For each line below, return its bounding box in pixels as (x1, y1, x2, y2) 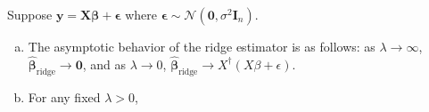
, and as (82, 54, 127, 73)
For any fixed (28, 87, 101, 106)
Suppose (7, 5, 53, 23)
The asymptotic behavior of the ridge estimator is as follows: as (28, 37, 375, 55)
